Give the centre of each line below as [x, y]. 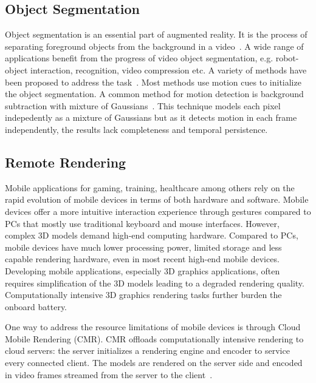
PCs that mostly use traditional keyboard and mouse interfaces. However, [142, 223]
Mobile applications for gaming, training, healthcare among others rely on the [150, 187]
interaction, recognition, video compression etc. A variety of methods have [168, 69]
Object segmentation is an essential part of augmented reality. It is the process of [156, 34]
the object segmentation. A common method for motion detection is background [154, 94]
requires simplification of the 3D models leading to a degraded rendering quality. [155, 283]
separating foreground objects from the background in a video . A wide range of [154, 46]
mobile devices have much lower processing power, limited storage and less [143, 247]
